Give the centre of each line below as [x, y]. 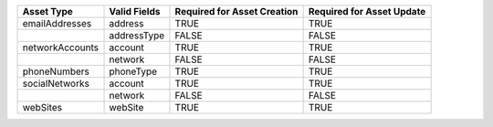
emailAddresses [57, 23]
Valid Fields [135, 11]
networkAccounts [61, 48]
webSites [42, 107]
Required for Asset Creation [236, 11]
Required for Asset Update [367, 11]
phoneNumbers [56, 71]
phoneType [133, 71]
